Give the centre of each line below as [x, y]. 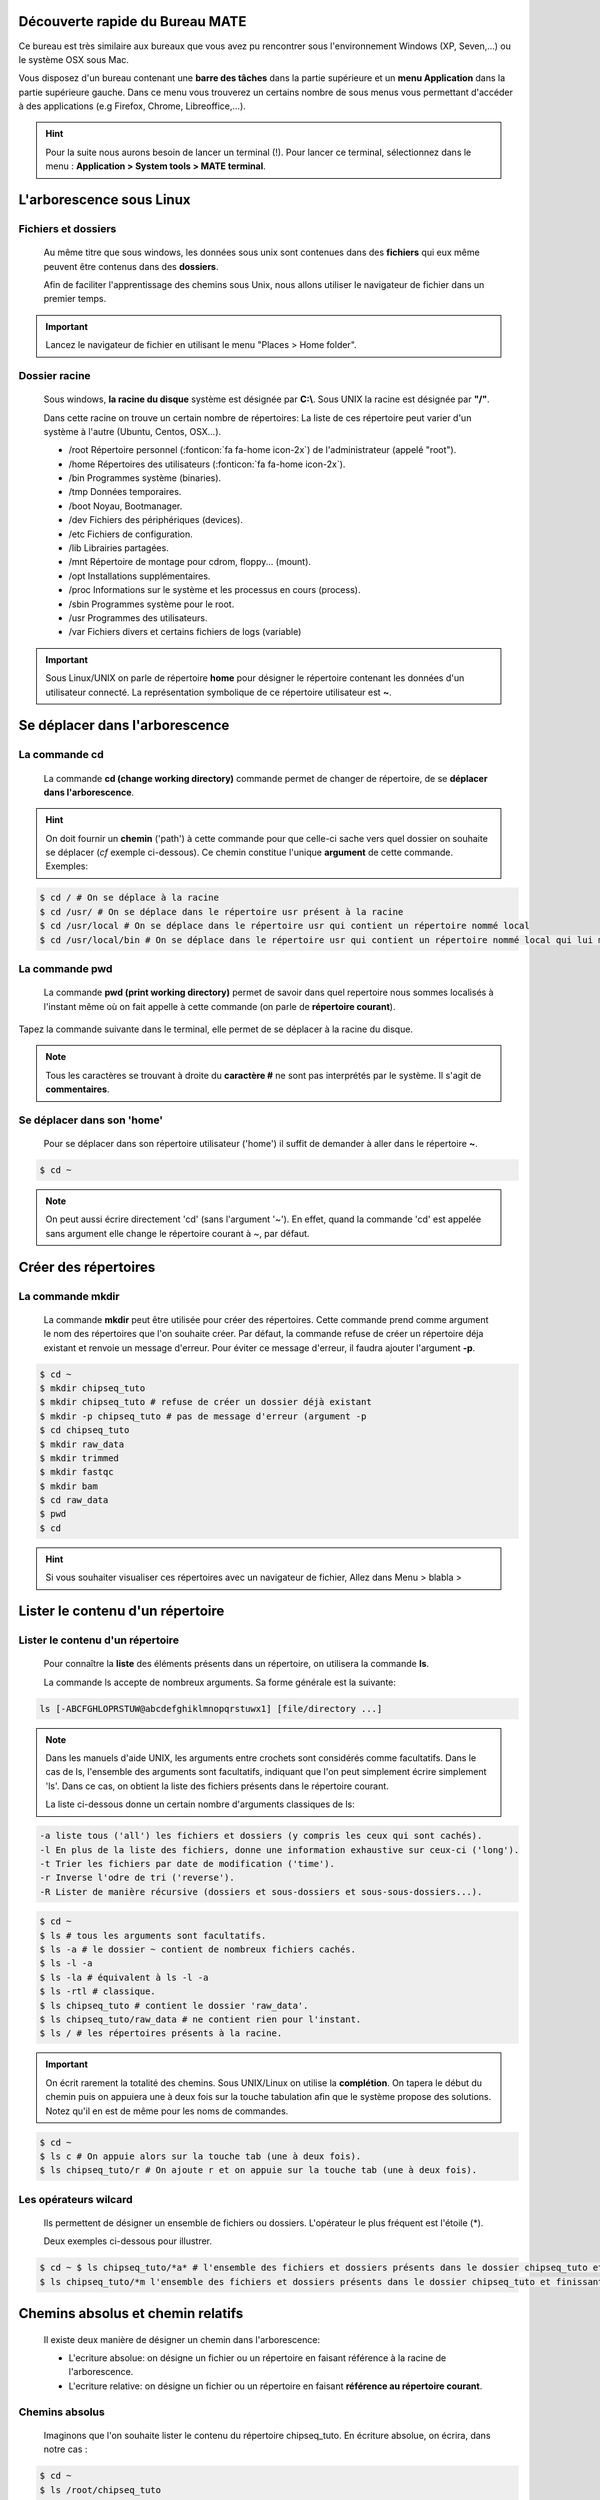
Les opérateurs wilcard [76, 2199]
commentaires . [77, 1089]
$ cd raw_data [74, 1500]
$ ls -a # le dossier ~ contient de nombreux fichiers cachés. [198, 1949]
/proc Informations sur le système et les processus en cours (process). [214, 590]
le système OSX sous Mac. [74, 59]
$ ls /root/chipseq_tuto [100, 2489]
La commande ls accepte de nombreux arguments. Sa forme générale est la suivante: [220, 1682]
